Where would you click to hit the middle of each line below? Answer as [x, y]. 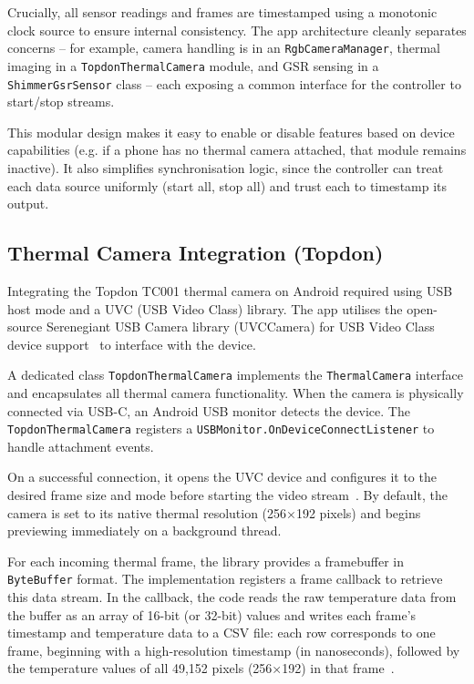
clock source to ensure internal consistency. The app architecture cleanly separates [237, 30]
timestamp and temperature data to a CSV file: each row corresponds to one [222, 633]
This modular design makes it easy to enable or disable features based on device [231, 132]
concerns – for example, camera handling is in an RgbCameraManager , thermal [224, 48]
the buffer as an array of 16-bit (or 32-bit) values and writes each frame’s [212, 614]
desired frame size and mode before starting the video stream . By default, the [227, 494]
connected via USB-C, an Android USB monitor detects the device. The [209, 410]
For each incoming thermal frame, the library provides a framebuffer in [206, 561]
